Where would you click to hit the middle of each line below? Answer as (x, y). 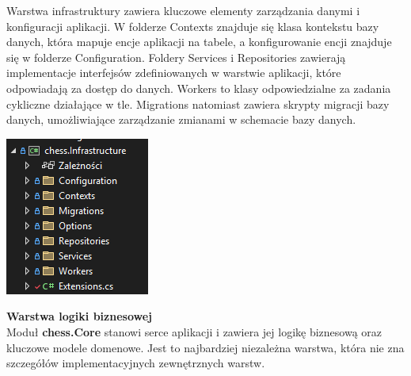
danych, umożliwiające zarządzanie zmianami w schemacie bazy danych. (181, 119)
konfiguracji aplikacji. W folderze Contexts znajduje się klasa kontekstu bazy (193, 26)
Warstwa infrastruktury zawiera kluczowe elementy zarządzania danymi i (183, 10)
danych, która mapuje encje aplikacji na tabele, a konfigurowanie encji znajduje (199, 42)
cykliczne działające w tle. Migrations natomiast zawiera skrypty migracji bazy (198, 104)
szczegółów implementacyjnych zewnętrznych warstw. (136, 363)
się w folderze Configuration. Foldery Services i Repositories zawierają (176, 57)
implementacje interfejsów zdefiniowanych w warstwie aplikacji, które (174, 73)
